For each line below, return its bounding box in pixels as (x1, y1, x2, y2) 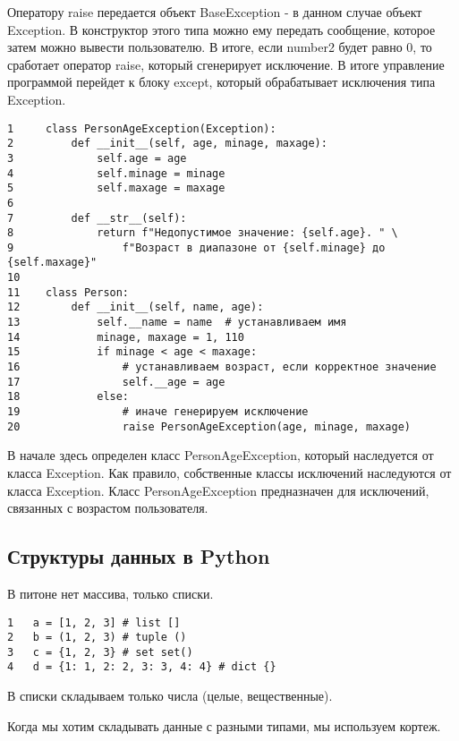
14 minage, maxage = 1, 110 (7, 330, 244, 344)
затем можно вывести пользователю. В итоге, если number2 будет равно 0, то (7, 38, 432, 56)
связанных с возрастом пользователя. (7, 498, 208, 517)
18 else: (7, 390, 130, 404)
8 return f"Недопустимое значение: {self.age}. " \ (7, 226, 398, 240)
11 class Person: (7, 285, 130, 299)
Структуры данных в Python (7, 542, 270, 570)
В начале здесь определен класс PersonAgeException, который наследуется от (7, 446, 434, 464)
